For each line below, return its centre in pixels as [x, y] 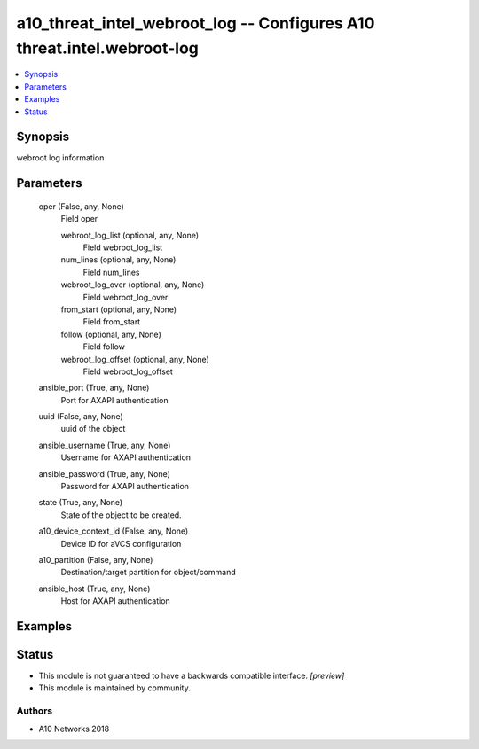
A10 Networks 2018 [74, 729]
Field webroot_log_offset [128, 371]
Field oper [79, 219]
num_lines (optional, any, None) [118, 260]
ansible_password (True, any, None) [104, 473]
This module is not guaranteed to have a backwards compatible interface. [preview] [192, 676]
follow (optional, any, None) [111, 334]
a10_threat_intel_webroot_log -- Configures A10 [196, 23]
